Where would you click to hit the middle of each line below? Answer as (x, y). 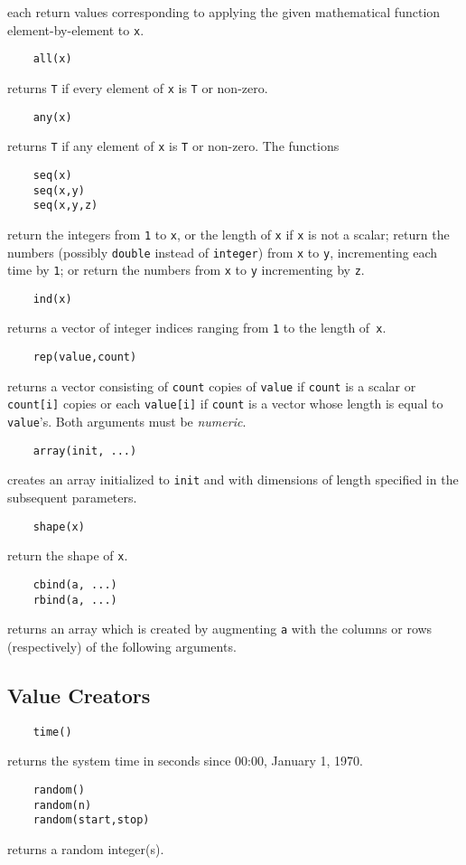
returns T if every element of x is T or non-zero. (138, 87)
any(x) (52, 117)
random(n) (62, 805)
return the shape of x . (68, 555)
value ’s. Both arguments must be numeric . (127, 422)
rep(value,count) (85, 357)
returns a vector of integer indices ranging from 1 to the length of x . (197, 328)
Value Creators (79, 695)
